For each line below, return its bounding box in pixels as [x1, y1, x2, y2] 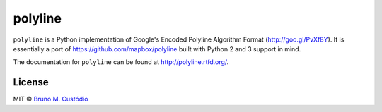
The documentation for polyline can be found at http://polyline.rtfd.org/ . [13, 58, 229, 66]
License [13, 76, 49, 88]
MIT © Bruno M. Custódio [13, 95, 88, 104]
